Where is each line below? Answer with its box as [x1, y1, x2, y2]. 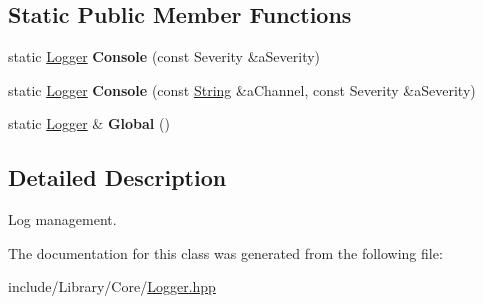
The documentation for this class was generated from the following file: [8, 242, 443, 263]
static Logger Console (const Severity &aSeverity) [8, 46, 321, 67]
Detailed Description [8, 162, 227, 193]
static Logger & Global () [8, 113, 170, 134]
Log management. [8, 209, 117, 230]
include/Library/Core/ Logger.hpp [8, 276, 216, 297]
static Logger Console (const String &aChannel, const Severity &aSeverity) [8, 79, 476, 100]
